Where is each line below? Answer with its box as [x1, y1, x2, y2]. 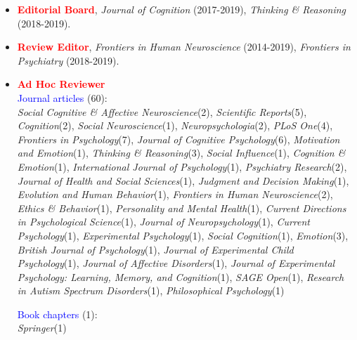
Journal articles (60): [17, 90, 108, 105]
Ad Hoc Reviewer [17, 77, 105, 91]
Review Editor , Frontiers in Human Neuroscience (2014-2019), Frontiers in [17, 39, 351, 54]
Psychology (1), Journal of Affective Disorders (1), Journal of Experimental [17, 256, 335, 270]
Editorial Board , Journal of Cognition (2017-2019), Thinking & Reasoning [17, 2, 346, 16]
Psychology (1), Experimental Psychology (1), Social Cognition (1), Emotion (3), [17, 228, 349, 242]
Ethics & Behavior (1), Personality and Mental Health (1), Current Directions [17, 200, 346, 215]
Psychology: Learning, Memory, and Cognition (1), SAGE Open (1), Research [17, 269, 344, 284]
